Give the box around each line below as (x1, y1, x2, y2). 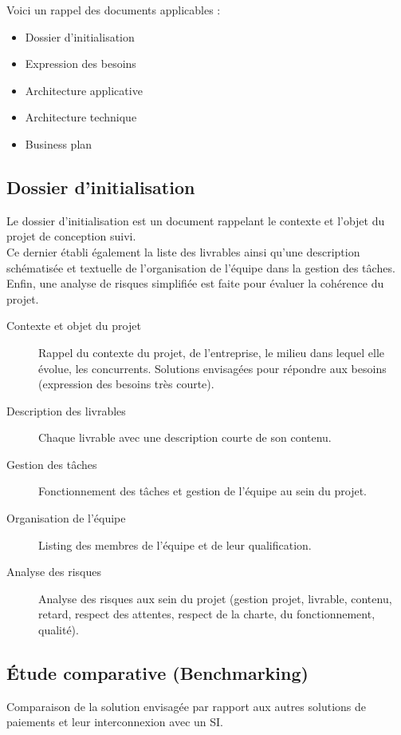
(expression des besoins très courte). (38, 375, 214, 392)
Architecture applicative (25, 81, 143, 98)
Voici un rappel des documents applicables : (6, 2, 221, 18)
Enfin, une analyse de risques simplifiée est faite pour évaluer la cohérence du (6, 275, 384, 292)
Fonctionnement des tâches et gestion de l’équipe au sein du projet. (38, 483, 367, 499)
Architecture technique (25, 109, 137, 125)
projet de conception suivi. (6, 228, 136, 244)
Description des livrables (6, 402, 126, 419)
